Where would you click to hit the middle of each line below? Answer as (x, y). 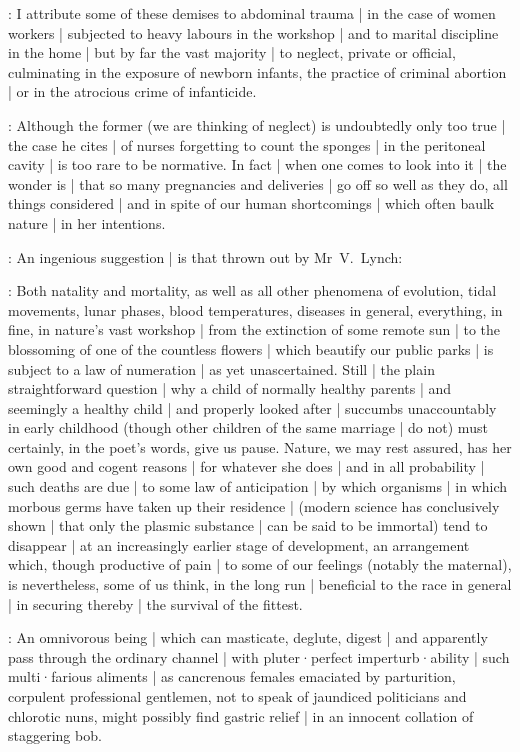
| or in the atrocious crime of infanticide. (132, 91)
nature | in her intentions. (87, 222)
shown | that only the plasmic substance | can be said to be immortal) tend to (248, 525)
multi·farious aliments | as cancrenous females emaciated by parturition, (232, 676)
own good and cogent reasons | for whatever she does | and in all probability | (246, 466)
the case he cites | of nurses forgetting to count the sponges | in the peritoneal (247, 144)
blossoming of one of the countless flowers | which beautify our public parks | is (251, 348)
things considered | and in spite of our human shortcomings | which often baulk (251, 203)
